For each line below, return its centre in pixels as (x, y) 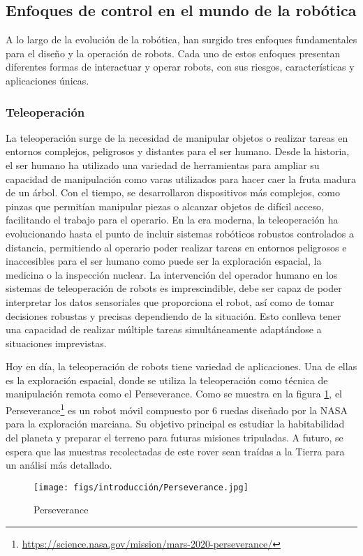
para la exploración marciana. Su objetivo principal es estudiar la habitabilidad (175, 424)
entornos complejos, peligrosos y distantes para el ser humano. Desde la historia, (178, 151)
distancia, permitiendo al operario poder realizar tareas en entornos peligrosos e (176, 247)
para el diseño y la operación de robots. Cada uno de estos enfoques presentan (173, 53)
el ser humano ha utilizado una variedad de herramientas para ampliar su (163, 164)
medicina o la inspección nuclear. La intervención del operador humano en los (172, 274)
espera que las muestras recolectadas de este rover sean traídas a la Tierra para (175, 451)
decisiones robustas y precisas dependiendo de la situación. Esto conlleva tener (173, 315)
